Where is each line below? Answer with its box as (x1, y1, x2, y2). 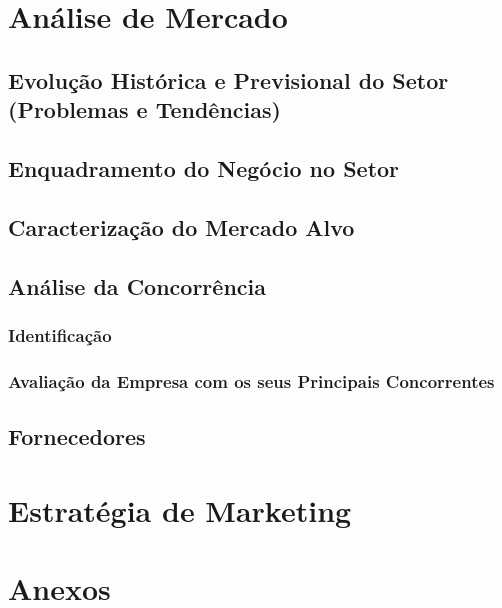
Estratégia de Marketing (8, 489, 352, 530)
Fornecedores (8, 420, 146, 451)
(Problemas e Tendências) (8, 94, 281, 125)
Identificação (8, 322, 112, 347)
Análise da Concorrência (8, 270, 266, 301)
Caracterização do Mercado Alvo (8, 211, 355, 242)
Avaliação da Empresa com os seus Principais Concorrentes (8, 368, 495, 393)
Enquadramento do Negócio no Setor (8, 152, 400, 183)
